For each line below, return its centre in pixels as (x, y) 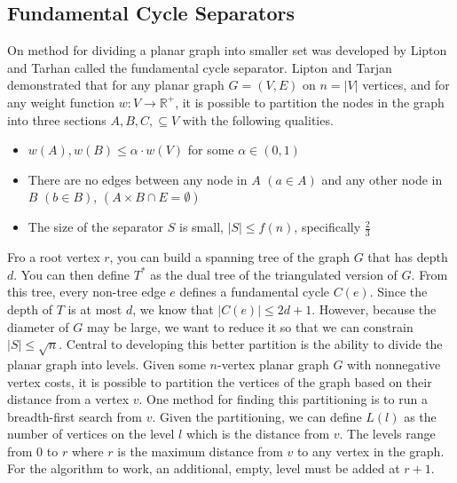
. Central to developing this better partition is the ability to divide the (251, 344)
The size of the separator (96, 227)
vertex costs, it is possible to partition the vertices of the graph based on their (220, 381)
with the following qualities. (258, 119)
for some (211, 150)
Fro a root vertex (54, 257)
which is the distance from (258, 434)
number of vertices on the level (91, 434)
